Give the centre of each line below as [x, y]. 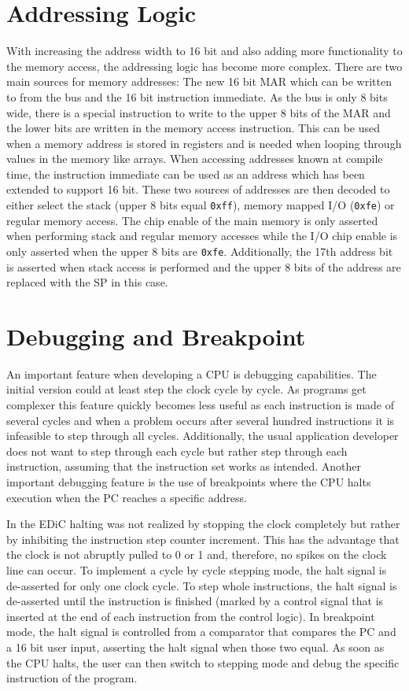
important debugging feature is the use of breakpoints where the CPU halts [189, 482]
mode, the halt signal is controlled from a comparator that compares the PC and [201, 632]
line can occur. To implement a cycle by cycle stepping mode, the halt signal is [197, 570]
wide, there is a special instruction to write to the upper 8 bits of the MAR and [199, 112]
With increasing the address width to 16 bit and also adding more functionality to [204, 51]
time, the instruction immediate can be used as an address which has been [186, 174]
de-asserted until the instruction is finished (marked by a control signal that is [195, 601]
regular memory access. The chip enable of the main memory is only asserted [192, 220]
